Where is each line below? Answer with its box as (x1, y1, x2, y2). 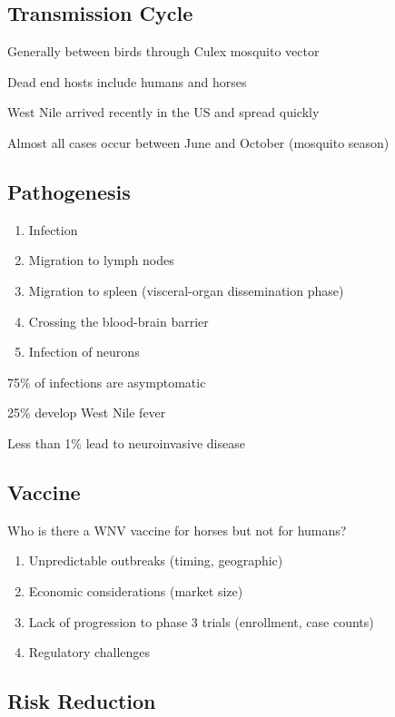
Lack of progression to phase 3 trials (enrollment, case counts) (28, 612, 374, 631)
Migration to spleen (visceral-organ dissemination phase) (28, 280, 344, 300)
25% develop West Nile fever (7, 403, 166, 422)
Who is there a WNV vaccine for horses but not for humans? (7, 520, 347, 539)
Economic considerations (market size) (28, 581, 243, 600)
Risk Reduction (7, 687, 156, 715)
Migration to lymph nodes (28, 250, 174, 270)
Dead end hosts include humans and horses (7, 72, 247, 91)
